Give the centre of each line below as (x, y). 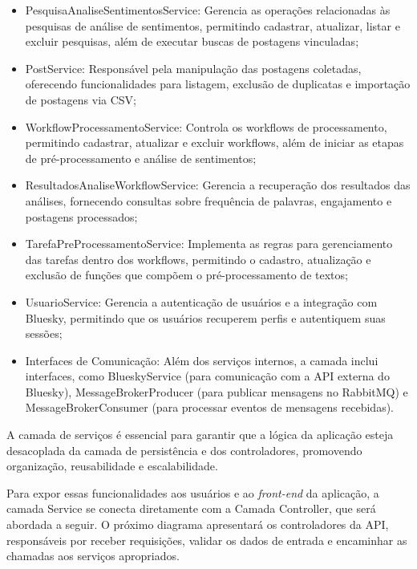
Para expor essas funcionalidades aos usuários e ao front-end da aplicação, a (193, 492)
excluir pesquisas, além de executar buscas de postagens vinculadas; (192, 41)
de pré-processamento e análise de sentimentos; (141, 158)
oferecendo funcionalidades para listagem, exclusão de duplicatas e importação (218, 84)
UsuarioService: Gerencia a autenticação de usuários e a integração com (201, 301)
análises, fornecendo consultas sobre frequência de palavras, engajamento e (208, 200)
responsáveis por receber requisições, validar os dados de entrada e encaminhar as (207, 540)
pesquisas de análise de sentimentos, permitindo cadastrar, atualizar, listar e (213, 25)
